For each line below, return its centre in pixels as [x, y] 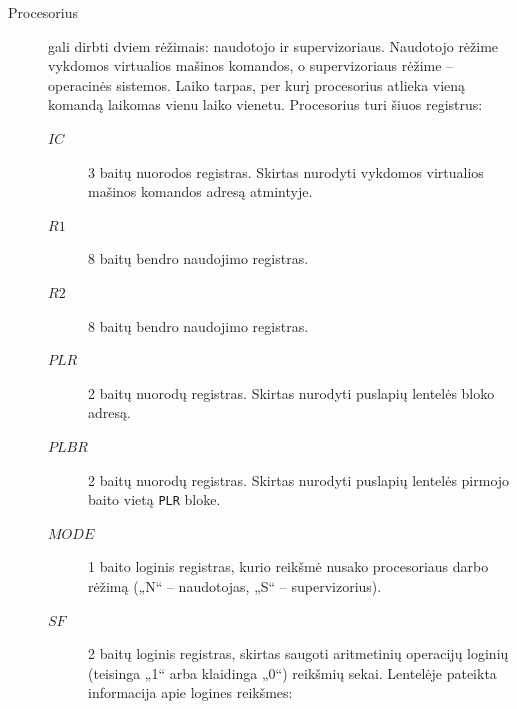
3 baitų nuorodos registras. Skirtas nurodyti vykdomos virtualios [286, 171]
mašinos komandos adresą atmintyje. [200, 191]
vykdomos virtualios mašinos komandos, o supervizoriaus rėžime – [251, 65]
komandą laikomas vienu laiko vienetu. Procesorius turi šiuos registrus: [265, 104]
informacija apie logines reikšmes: [190, 692]
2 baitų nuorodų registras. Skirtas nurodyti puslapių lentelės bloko [291, 392]
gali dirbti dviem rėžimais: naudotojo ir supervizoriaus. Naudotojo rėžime [273, 45]
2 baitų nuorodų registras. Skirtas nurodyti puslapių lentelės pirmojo [299, 479]
